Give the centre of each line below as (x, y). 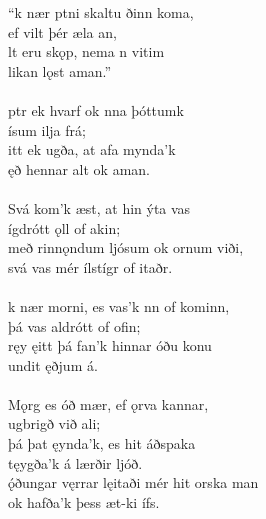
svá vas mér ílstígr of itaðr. (90, 266)
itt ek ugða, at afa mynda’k (92, 149)
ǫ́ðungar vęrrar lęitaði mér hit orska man (133, 482)
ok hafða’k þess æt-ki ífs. (84, 501)
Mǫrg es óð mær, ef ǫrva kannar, (108, 403)
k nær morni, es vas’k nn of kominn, (119, 305)
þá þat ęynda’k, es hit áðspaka (102, 443)
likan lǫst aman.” (60, 70)
